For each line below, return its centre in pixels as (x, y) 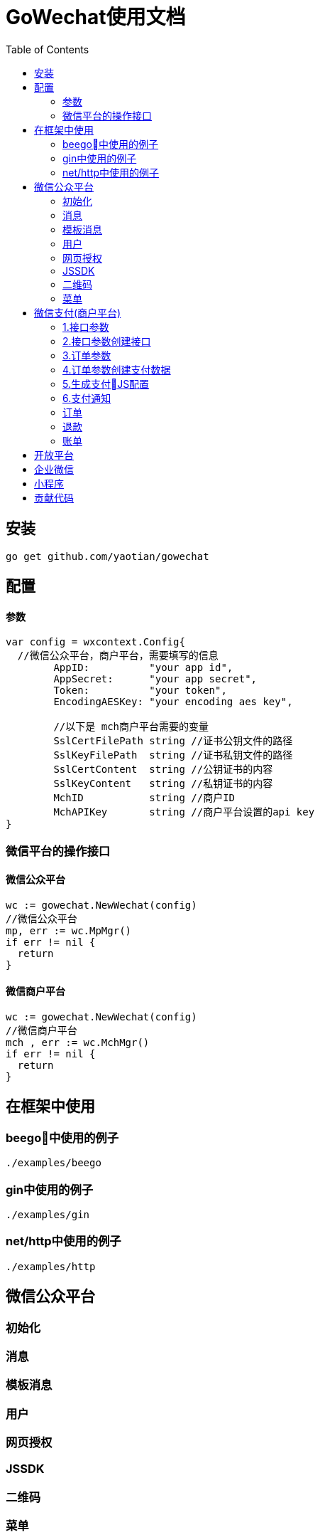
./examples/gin (48, 1215)
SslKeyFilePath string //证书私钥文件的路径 (173, 755)
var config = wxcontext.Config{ (95, 642)
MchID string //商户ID (144, 798)
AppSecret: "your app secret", (155, 679)
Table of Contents (48, 49)
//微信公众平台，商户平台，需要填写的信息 (118, 656)
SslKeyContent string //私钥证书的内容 (163, 784)
